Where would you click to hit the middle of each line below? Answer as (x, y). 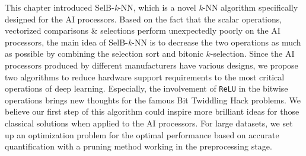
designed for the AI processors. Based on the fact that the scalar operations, (144, 19)
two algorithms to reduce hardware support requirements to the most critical (145, 77)
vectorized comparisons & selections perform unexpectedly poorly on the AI (143, 30)
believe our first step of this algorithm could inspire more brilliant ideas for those (152, 111)
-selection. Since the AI (252, 53)
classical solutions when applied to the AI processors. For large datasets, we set (149, 123)
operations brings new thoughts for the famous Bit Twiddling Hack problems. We (153, 100)
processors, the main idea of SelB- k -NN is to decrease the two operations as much (153, 42)
